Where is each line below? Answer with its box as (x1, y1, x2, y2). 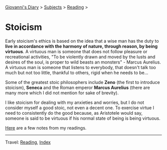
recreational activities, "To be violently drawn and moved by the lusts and (5, 54, 156, 60)
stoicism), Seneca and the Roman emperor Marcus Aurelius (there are (5, 84, 150, 90)
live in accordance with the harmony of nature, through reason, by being (5, 43, 158, 49)
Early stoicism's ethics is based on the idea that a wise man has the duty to (5, 38, 159, 44)
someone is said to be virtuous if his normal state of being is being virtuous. (5, 115, 161, 121)
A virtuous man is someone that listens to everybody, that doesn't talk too (5, 64, 157, 70)
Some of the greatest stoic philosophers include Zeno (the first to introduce (5, 79, 160, 85)
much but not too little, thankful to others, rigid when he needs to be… (5, 70, 149, 75)
